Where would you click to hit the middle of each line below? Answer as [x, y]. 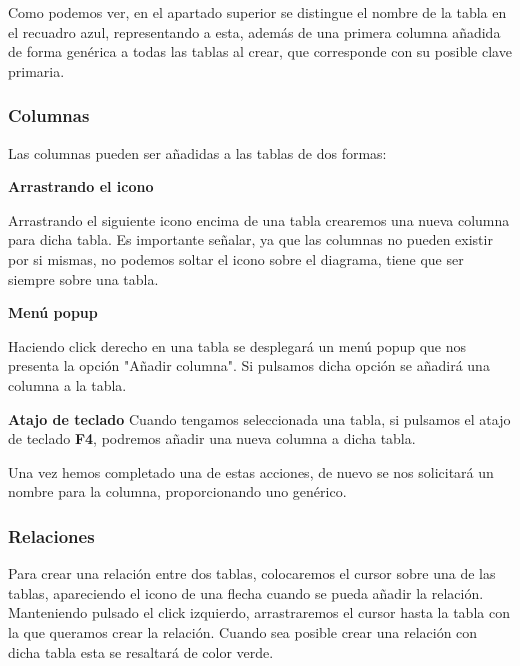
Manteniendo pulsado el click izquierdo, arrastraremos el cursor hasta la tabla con [259, 612]
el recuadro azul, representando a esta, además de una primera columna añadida [254, 31]
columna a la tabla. [67, 384]
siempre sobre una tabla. [83, 278]
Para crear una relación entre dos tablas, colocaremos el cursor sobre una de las [252, 573]
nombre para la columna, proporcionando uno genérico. [177, 491]
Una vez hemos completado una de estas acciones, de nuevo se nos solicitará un [251, 471]
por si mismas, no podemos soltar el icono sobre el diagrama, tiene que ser [236, 258]
